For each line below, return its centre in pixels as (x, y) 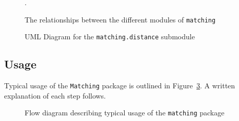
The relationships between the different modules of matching (120, 19)
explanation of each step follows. (55, 95)
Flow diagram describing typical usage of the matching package (125, 113)
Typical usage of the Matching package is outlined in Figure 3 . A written (120, 86)
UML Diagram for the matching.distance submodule (110, 37)
